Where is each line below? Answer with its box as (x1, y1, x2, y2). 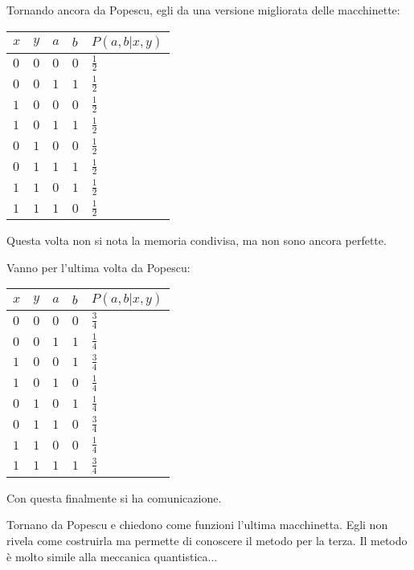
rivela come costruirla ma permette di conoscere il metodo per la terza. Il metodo (6, 531, 408, 548)
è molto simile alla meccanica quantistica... (6, 548, 218, 564)
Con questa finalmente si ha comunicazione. (6, 489, 222, 506)
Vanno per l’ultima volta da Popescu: (6, 259, 191, 275)
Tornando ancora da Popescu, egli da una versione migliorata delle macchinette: (6, 2, 400, 18)
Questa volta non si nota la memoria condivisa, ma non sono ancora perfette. (6, 232, 387, 249)
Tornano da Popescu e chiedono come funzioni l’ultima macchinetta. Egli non (6, 516, 388, 533)
